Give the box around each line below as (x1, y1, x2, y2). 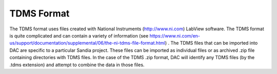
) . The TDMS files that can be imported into (165, 40, 258, 46)
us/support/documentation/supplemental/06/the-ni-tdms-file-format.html (9, 40, 165, 46)
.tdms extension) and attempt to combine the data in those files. (9, 62, 145, 68)
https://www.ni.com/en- (149, 32, 200, 39)
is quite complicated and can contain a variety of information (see (9, 32, 149, 39)
